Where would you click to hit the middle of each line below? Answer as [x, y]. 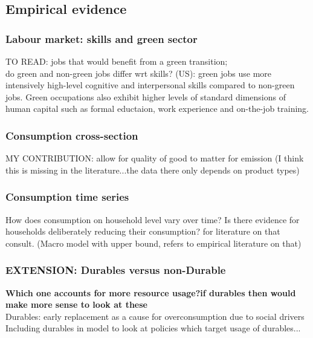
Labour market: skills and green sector [102, 38]
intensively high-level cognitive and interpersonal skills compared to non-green [150, 85]
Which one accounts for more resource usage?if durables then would [151, 292]
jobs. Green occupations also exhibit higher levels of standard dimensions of [146, 96]
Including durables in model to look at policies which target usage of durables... [153, 328]
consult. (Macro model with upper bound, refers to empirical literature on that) [153, 243]
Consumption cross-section [72, 135]
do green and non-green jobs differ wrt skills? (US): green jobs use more [139, 73]
